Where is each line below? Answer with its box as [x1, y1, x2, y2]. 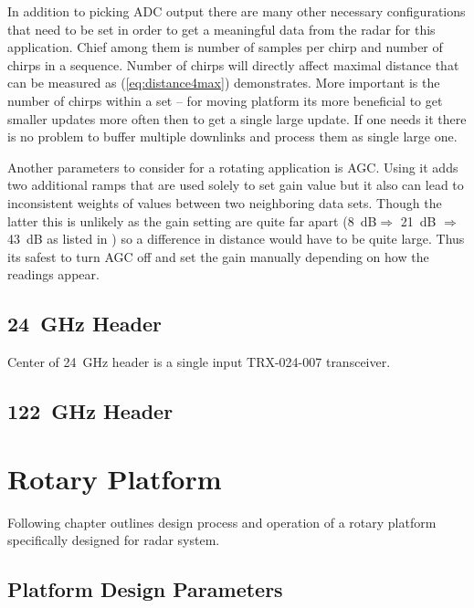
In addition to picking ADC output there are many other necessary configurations [7, 2, 466, 20]
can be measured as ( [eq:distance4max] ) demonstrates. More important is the [7, 73, 440, 92]
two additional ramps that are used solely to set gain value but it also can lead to [7, 175, 464, 194]
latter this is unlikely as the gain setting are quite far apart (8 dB [7, 211, 377, 230]
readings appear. [7, 265, 100, 284]
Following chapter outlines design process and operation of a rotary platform [7, 512, 437, 531]
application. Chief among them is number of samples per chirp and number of [7, 37, 443, 57]
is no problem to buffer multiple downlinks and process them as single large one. [7, 127, 458, 146]
